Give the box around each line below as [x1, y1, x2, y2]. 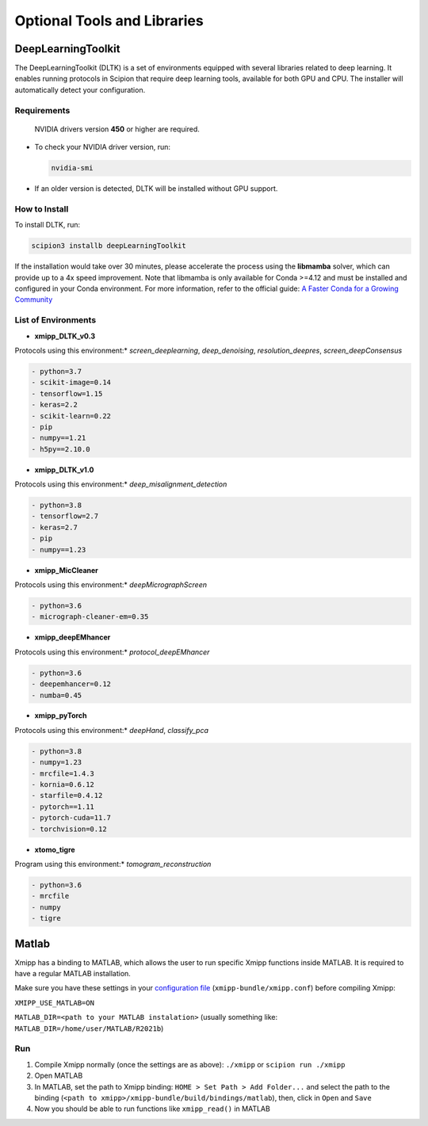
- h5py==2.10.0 [31, 445, 90, 453]
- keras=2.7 [31, 523, 78, 532]
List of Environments [14, 315, 97, 326]
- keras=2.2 [31, 400, 78, 410]
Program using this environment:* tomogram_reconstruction [14, 859, 212, 868]
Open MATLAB [34, 1071, 83, 1081]
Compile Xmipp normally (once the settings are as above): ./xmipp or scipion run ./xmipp [34, 1059, 346, 1069]
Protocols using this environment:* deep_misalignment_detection [14, 479, 227, 489]
